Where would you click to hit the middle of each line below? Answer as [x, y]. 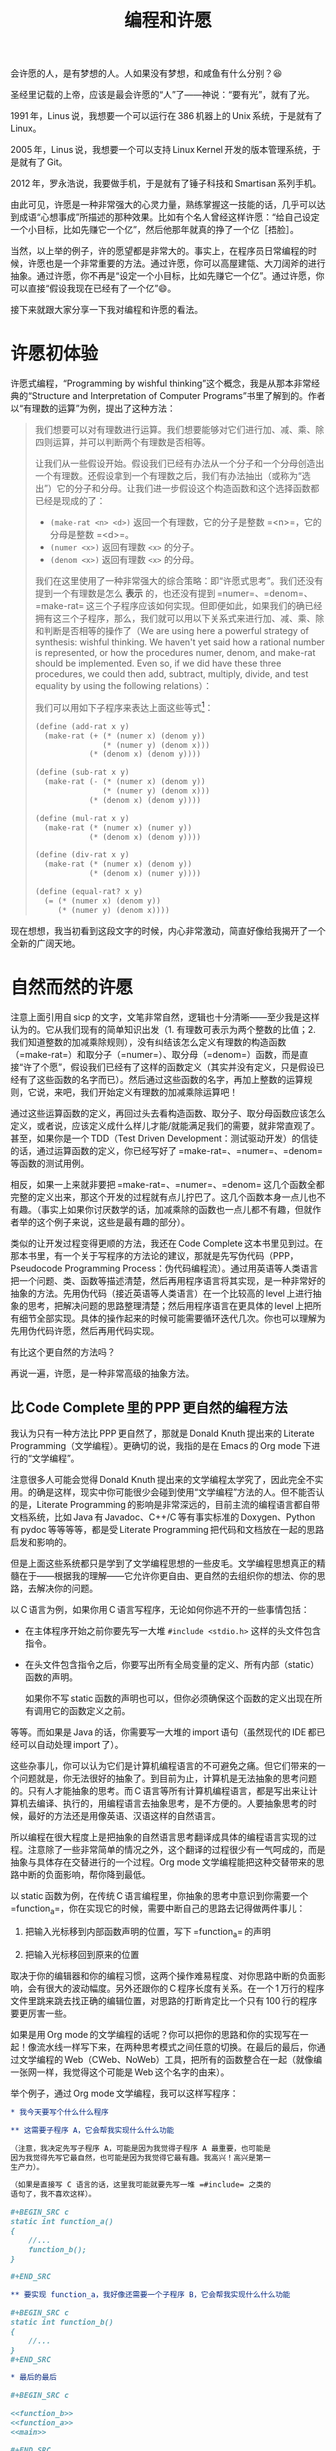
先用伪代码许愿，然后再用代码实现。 [85, 1330]
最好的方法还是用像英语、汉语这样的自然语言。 [124, 1816]
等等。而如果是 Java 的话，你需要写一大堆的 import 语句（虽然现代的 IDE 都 [163, 1732]
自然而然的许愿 [72, 987]
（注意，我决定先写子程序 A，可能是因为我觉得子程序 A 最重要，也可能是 [141, 2148]
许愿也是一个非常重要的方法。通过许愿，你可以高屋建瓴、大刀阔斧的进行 [176, 263]
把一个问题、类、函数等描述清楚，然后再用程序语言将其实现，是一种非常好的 [168, 1280]
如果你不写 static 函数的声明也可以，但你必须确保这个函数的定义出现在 [169, 1698]
